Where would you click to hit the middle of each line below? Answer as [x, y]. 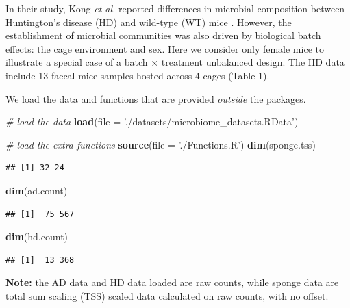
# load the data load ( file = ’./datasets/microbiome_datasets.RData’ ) [152, 121]
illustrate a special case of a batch [77, 62]
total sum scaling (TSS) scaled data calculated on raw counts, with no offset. [167, 295]
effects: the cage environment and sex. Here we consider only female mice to [165, 48]
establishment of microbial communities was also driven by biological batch [163, 35]
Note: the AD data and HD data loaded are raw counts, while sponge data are [172, 282]
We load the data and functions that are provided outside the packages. [156, 98]
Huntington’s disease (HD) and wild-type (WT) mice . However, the [149, 22]
